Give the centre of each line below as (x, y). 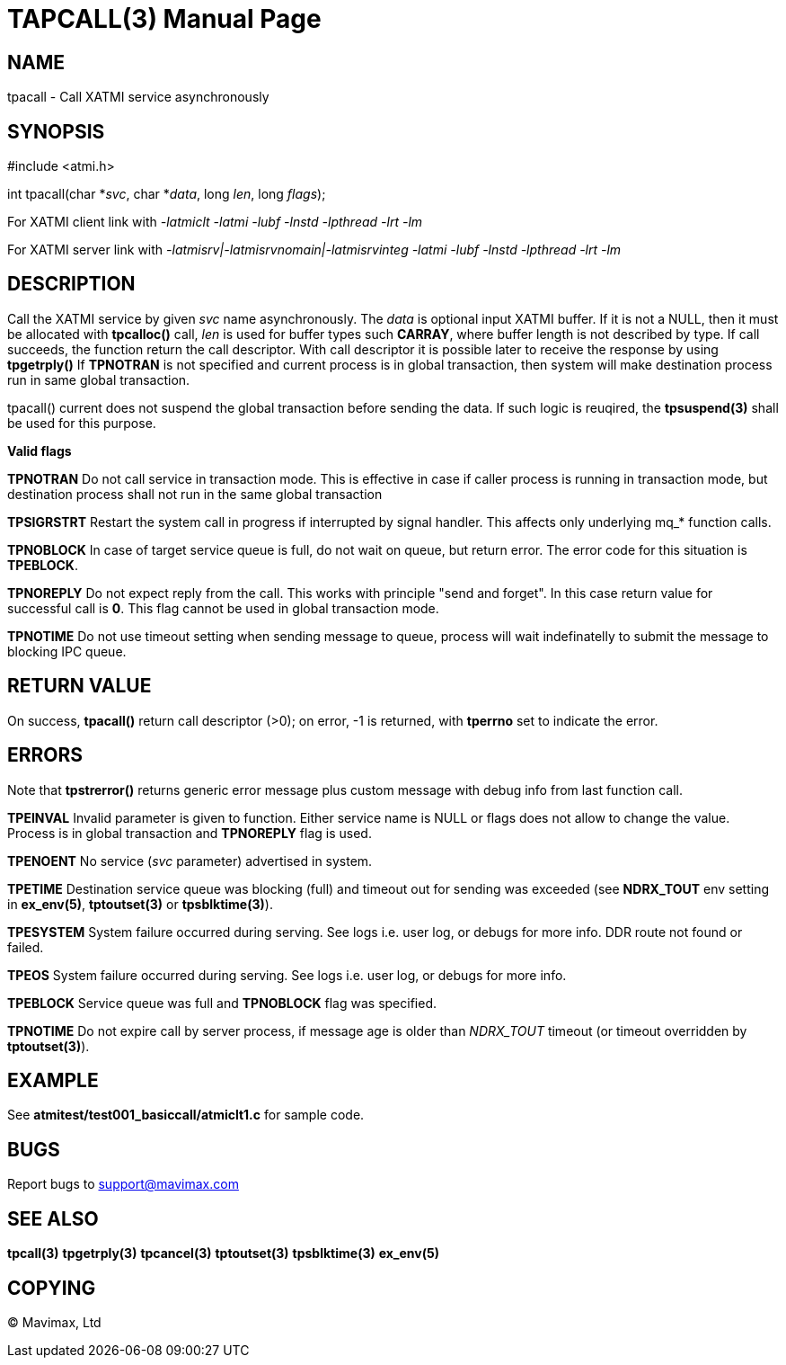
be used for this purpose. (82, 423)
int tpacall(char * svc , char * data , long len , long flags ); (167, 194)
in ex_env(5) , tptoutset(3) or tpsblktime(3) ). (140, 904)
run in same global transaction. (99, 379)
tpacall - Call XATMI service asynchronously (138, 97)
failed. (26, 947)
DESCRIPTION (71, 284)
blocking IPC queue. (67, 651)
